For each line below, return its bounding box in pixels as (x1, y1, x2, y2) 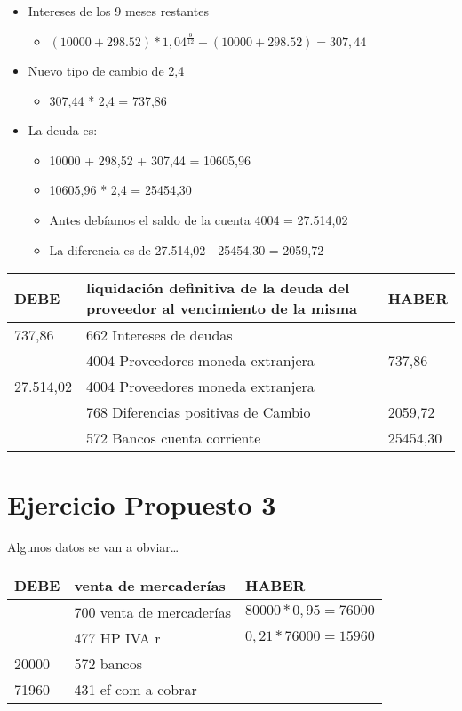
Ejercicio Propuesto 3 (7, 486, 276, 523)
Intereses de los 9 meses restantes (28, 2, 209, 20)
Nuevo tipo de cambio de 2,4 (28, 60, 185, 79)
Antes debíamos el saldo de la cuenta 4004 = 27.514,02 (49, 210, 348, 228)
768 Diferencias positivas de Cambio (85, 402, 311, 423)
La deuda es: (28, 121, 98, 140)
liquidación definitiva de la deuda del (85, 277, 350, 299)
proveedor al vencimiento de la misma (85, 298, 357, 319)
